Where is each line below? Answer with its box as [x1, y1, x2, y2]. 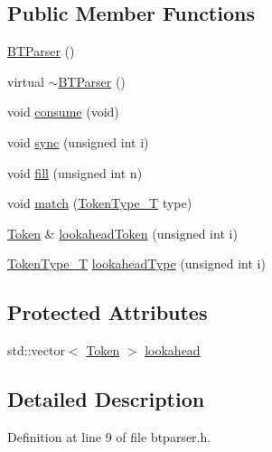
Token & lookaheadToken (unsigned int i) [7, 223, 238, 242]
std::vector [7, 341, 65, 360]
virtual [7, 71, 44, 90]
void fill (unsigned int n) [7, 163, 143, 182]
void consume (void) [7, 102, 119, 121]
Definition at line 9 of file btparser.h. [7, 427, 211, 446]
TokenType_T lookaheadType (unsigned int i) [7, 254, 266, 273]
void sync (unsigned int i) [7, 132, 149, 151]
